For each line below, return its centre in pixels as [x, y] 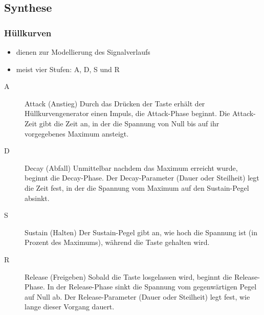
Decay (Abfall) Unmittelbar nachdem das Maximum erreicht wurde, [131, 167]
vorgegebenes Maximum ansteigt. [77, 133]
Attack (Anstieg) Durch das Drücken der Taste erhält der [115, 103]
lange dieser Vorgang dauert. [70, 307]
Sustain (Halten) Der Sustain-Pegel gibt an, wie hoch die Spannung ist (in [141, 232]
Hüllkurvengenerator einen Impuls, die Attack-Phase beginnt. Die [127, 113]
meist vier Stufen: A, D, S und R [68, 69]
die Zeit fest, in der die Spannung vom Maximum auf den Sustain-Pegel [137, 187]
